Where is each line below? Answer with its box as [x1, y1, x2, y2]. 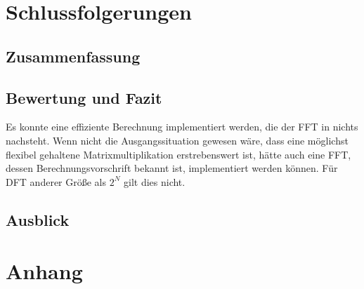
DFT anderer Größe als [6, 174, 107, 189]
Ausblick [6, 208, 70, 230]
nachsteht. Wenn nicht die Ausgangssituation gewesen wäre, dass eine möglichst [6, 133, 349, 147]
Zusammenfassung [6, 45, 141, 67]
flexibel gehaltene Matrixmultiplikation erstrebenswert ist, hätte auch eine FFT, [6, 147, 351, 161]
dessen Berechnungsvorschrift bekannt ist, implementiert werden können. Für [6, 161, 338, 175]
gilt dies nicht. [123, 174, 186, 189]
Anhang [6, 257, 83, 285]
